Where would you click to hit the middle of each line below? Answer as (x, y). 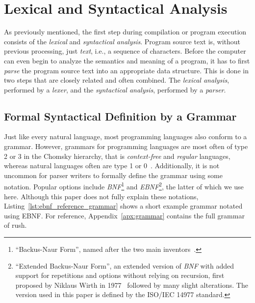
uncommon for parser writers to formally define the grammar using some (113, 175)
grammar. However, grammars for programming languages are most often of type (126, 146)
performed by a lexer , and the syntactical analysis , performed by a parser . (115, 89)
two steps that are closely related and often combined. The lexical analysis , (117, 80)
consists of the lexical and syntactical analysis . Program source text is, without (122, 41)
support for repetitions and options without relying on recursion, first (120, 275)
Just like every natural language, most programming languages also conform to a (126, 136)
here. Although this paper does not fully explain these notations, (101, 196)
